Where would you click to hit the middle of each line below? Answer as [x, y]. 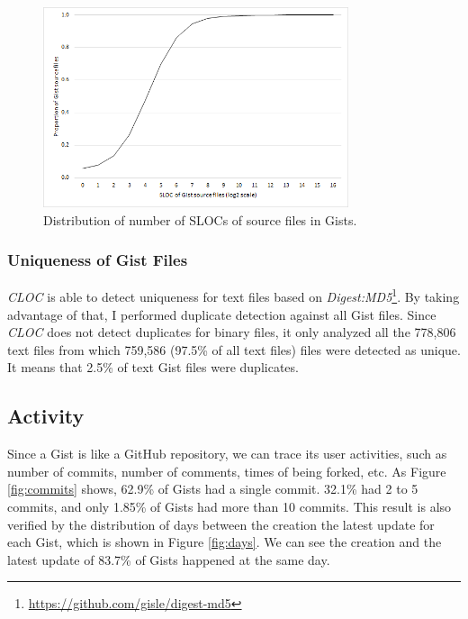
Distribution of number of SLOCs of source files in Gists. [200, 219]
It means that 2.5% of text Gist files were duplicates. [153, 367]
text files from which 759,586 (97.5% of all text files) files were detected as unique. [234, 349]
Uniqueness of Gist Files [98, 260]
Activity [46, 416]
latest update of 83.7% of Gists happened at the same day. [169, 559]
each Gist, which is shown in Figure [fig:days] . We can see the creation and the [225, 542]
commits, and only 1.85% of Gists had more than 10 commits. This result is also [229, 506]
